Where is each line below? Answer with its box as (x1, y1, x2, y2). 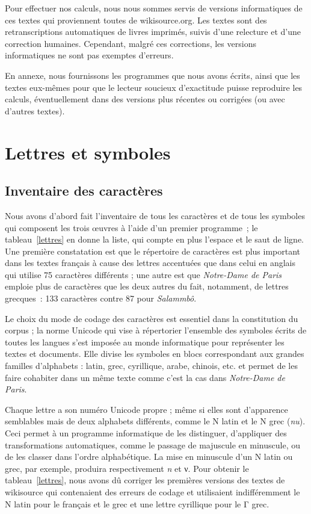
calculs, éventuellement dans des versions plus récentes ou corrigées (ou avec (5, 93, 285, 105)
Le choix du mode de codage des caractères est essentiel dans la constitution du (5, 312, 298, 324)
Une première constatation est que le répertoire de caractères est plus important (5, 244, 301, 257)
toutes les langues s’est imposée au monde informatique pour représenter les (5, 335, 285, 348)
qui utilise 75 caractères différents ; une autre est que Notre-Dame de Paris (5, 268, 282, 280)
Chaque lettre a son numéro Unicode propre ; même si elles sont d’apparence (5, 403, 288, 415)
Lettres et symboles (5, 140, 171, 164)
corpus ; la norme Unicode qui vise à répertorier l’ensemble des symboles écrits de (5, 324, 307, 336)
